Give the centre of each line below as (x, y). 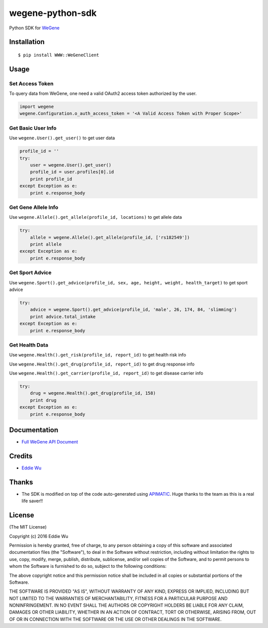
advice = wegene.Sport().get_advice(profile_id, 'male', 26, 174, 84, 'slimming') (134, 310)
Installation (27, 42)
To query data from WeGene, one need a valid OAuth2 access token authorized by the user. (103, 93)
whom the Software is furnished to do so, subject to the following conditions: (88, 566)
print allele (46, 244)
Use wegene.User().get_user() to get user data (62, 138)
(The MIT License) (28, 527)
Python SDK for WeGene (34, 28)
